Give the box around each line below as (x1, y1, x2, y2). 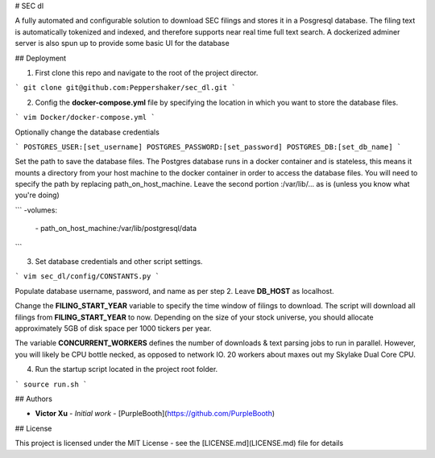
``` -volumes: (14, 205, 58, 215)
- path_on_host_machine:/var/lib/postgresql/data (35, 224, 197, 233)
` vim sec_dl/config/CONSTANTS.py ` (14, 272, 160, 281)
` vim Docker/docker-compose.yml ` (14, 113, 156, 122)
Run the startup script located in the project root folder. (35, 365, 218, 374)
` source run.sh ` (14, 379, 88, 389)
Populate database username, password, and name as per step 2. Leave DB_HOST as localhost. (14, 286, 334, 295)
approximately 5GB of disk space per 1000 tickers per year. (14, 323, 212, 333)
